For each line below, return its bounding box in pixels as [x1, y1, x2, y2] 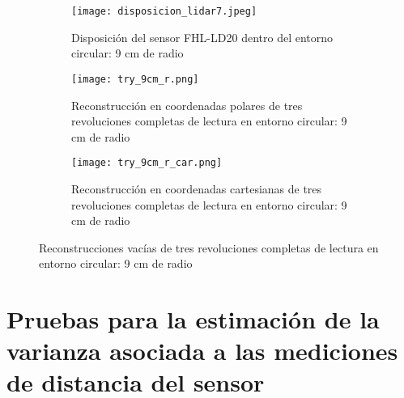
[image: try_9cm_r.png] [71, 73, 199, 85]
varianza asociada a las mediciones [6, 334, 398, 367]
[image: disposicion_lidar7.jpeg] [71, 6, 257, 17]
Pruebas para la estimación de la [6, 303, 380, 336]
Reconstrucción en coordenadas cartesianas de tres [71, 180, 322, 197]
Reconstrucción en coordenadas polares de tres [71, 96, 303, 113]
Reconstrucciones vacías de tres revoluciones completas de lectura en [39, 239, 379, 256]
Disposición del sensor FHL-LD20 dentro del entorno [71, 28, 334, 45]
